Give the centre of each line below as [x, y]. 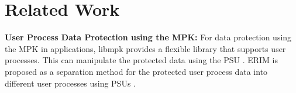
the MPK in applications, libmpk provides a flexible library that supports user [145, 48]
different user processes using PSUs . [70, 83]
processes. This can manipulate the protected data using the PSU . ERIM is [142, 60]
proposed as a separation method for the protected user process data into [136, 71]
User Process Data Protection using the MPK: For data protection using [148, 37]
